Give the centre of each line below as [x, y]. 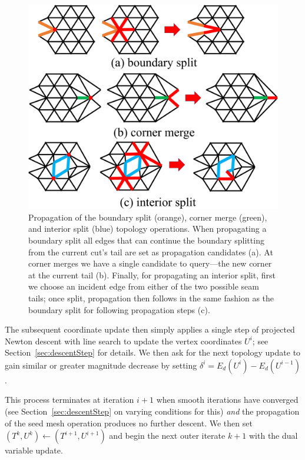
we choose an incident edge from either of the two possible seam [144, 286]
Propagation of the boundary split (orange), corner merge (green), [148, 217]
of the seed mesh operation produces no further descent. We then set [129, 423]
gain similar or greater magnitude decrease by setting [101, 365]
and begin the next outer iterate [167, 436]
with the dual [273, 436]
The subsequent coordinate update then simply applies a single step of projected [150, 329]
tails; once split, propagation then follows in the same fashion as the [151, 298]
